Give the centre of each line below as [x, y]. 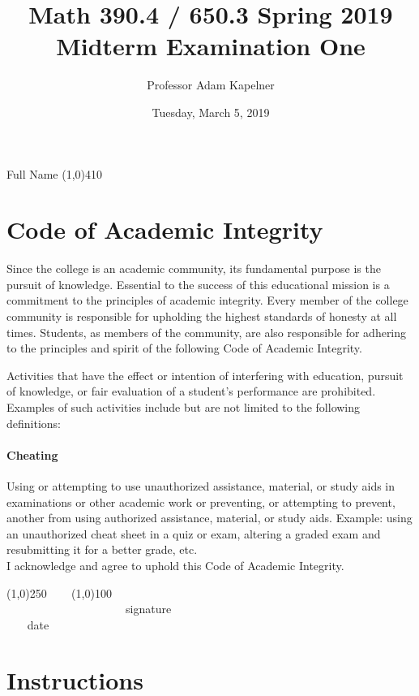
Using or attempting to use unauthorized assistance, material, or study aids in [201, 485]
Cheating [32, 454]
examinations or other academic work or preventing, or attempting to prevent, [201, 501]
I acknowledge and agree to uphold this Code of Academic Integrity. [175, 565]
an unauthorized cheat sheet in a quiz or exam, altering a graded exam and [194, 533]
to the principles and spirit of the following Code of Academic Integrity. [184, 348]
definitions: [34, 423]
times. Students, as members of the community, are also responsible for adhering [207, 332]
